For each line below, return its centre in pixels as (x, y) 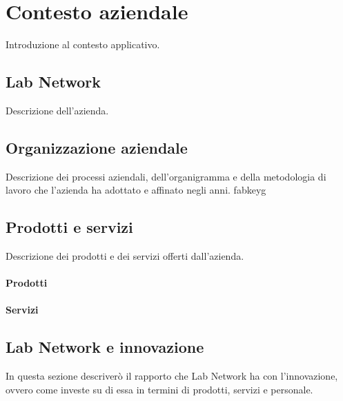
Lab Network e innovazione (105, 347)
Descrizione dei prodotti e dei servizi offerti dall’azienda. (125, 256)
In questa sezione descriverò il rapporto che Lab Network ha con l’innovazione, (172, 376)
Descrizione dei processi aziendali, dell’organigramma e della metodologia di (166, 176)
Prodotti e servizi (69, 227)
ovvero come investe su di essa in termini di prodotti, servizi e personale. (159, 389)
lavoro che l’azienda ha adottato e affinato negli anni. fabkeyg (136, 190)
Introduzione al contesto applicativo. (83, 44)
